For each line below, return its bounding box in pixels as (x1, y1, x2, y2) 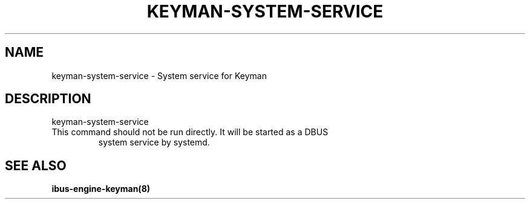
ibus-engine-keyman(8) (51, 183, 151, 194)
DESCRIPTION (5, 91, 91, 107)
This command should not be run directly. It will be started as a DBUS (51, 127, 329, 138)
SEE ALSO (5, 158, 67, 173)
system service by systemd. (98, 137, 210, 148)
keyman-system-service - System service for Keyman (51, 70, 267, 81)
